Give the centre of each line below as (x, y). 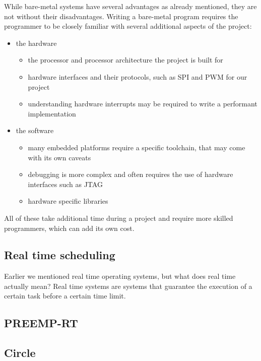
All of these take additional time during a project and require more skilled (119, 218)
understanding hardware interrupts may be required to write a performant (143, 104)
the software (35, 130)
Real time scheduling (60, 255)
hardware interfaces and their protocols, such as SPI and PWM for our (138, 76)
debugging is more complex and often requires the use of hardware (130, 174)
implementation (52, 113)
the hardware (36, 43)
